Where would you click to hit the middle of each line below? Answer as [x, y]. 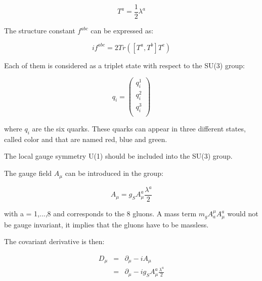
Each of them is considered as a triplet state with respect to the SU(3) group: [124, 65]
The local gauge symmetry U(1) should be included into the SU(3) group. [118, 156]
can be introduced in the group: [114, 173]
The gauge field [28, 173]
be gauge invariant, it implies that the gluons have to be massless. [106, 224]
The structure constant [40, 31]
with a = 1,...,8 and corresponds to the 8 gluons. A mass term [100, 214]
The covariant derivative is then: [54, 241]
